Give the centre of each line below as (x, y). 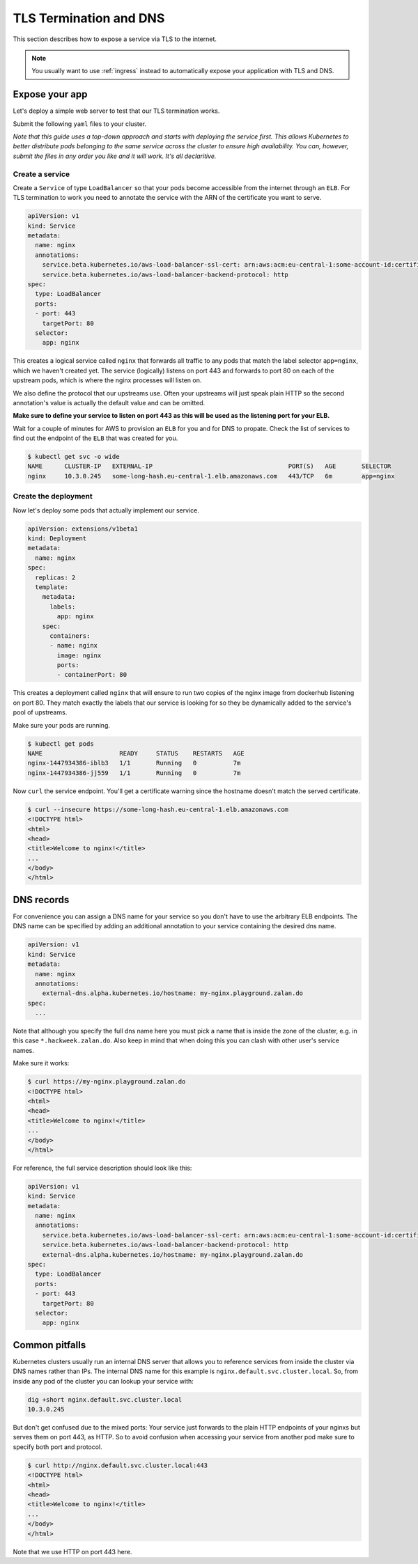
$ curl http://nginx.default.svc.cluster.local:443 (118, 1465)
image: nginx (79, 655)
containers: (70, 636)
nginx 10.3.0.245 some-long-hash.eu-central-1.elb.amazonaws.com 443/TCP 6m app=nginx (211, 476)
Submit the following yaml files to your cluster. (80, 124)
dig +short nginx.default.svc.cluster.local (105, 1399)
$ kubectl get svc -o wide (73, 457)
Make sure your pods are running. (62, 725)
